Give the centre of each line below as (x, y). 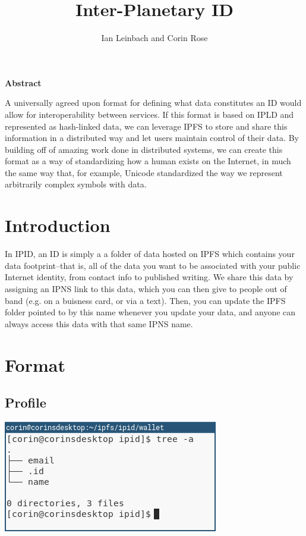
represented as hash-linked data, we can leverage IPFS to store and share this (146, 126)
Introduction (58, 225)
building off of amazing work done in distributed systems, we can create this (144, 149)
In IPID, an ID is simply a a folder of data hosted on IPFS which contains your (150, 254)
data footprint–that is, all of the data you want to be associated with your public (153, 265)
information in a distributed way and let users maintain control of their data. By (152, 138)
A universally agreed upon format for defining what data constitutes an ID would (153, 103)
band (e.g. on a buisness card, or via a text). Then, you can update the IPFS (145, 300)
